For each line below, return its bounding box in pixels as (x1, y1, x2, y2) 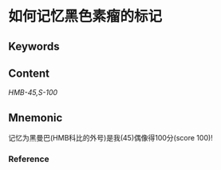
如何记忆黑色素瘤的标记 (8, 7, 163, 26)
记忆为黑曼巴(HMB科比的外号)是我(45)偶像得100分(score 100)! (8, 133, 213, 143)
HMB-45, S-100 (8, 88, 58, 97)
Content (8, 66, 50, 80)
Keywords (8, 39, 60, 53)
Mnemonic (8, 111, 63, 125)
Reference (8, 153, 49, 164)
